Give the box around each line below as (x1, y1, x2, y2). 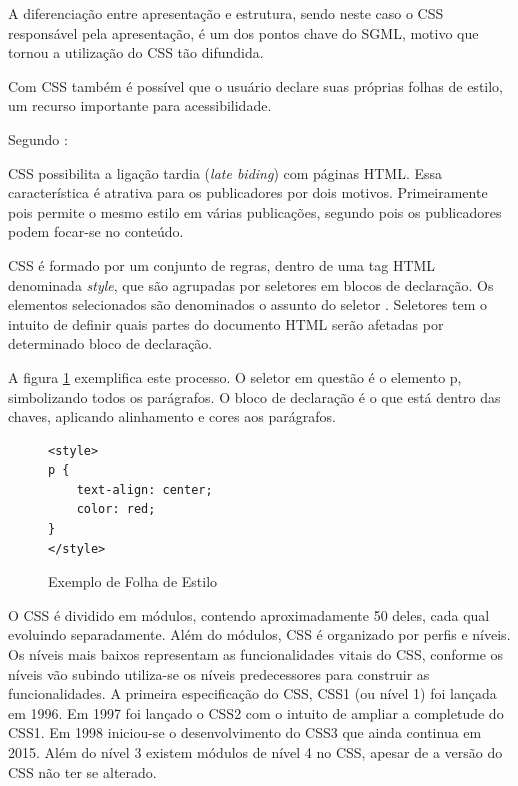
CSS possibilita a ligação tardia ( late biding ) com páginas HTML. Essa (8, 162, 443, 183)
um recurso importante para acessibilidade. (8, 95, 272, 116)
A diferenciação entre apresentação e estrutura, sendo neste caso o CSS (8, 3, 444, 23)
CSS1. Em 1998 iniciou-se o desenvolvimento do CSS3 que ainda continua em (8, 722, 482, 743)
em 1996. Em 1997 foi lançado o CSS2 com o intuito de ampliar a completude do (8, 702, 504, 723)
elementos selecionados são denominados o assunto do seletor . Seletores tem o (8, 294, 488, 315)
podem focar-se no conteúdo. (8, 221, 184, 242)
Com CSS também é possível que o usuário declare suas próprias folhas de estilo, (8, 75, 504, 96)
